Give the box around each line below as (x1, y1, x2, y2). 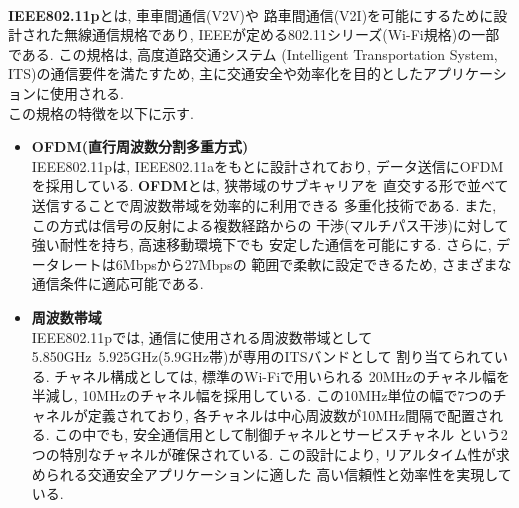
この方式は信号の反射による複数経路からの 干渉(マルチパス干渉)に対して (31, 214, 509, 235)
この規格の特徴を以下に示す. (8, 102, 194, 123)
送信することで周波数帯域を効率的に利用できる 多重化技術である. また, (31, 194, 497, 215)
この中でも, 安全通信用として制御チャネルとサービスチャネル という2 (54, 424, 508, 445)
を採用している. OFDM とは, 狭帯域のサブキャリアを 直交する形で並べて (31, 175, 509, 196)
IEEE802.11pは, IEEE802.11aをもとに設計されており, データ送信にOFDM (31, 155, 504, 176)
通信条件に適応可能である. (31, 273, 204, 294)
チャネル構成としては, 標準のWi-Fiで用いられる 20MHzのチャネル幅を (54, 365, 511, 386)
